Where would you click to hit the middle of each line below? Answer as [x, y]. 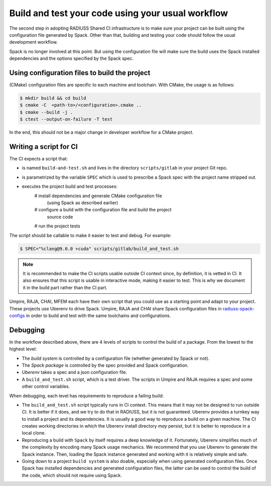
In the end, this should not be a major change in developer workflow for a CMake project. [101, 132]
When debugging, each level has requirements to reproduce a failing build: [87, 395]
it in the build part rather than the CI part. [65, 287]
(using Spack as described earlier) [83, 203]
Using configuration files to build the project [80, 73]
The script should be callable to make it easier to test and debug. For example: [90, 235]
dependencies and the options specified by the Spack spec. [72, 58]
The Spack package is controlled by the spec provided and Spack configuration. [105, 365]
